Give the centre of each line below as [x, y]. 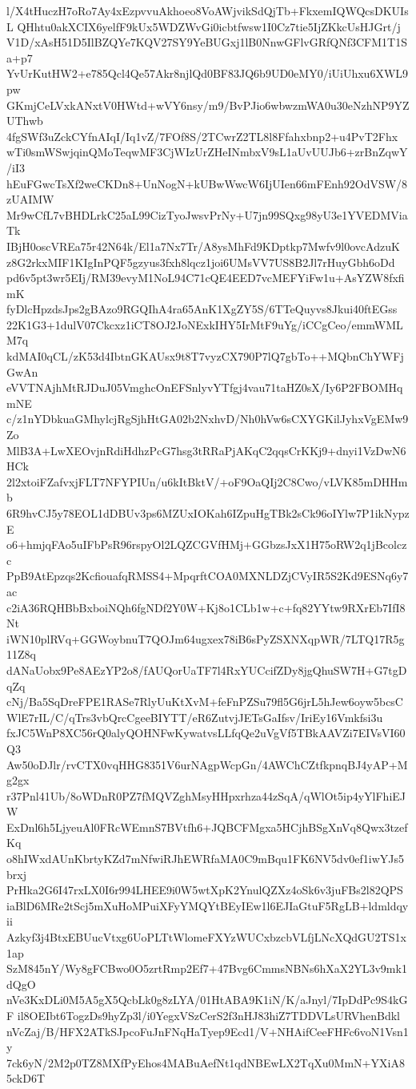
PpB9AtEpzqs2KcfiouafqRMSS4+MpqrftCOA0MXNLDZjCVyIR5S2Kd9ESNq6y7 [208, 576]
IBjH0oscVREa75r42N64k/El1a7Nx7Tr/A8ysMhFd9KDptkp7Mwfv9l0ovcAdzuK [203, 246]
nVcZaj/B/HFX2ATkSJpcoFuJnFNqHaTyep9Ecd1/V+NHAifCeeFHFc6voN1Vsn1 [208, 1031]
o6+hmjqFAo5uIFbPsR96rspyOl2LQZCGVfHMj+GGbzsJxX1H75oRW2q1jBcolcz [207, 544]
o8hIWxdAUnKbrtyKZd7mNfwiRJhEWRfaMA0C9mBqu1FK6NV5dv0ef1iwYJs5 [205, 859]
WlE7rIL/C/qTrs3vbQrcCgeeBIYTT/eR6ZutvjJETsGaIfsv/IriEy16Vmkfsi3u [195, 717]
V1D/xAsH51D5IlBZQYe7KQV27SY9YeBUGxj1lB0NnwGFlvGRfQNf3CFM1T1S [207, 42]
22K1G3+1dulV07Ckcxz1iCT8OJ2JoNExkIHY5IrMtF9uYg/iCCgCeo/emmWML [205, 324]
